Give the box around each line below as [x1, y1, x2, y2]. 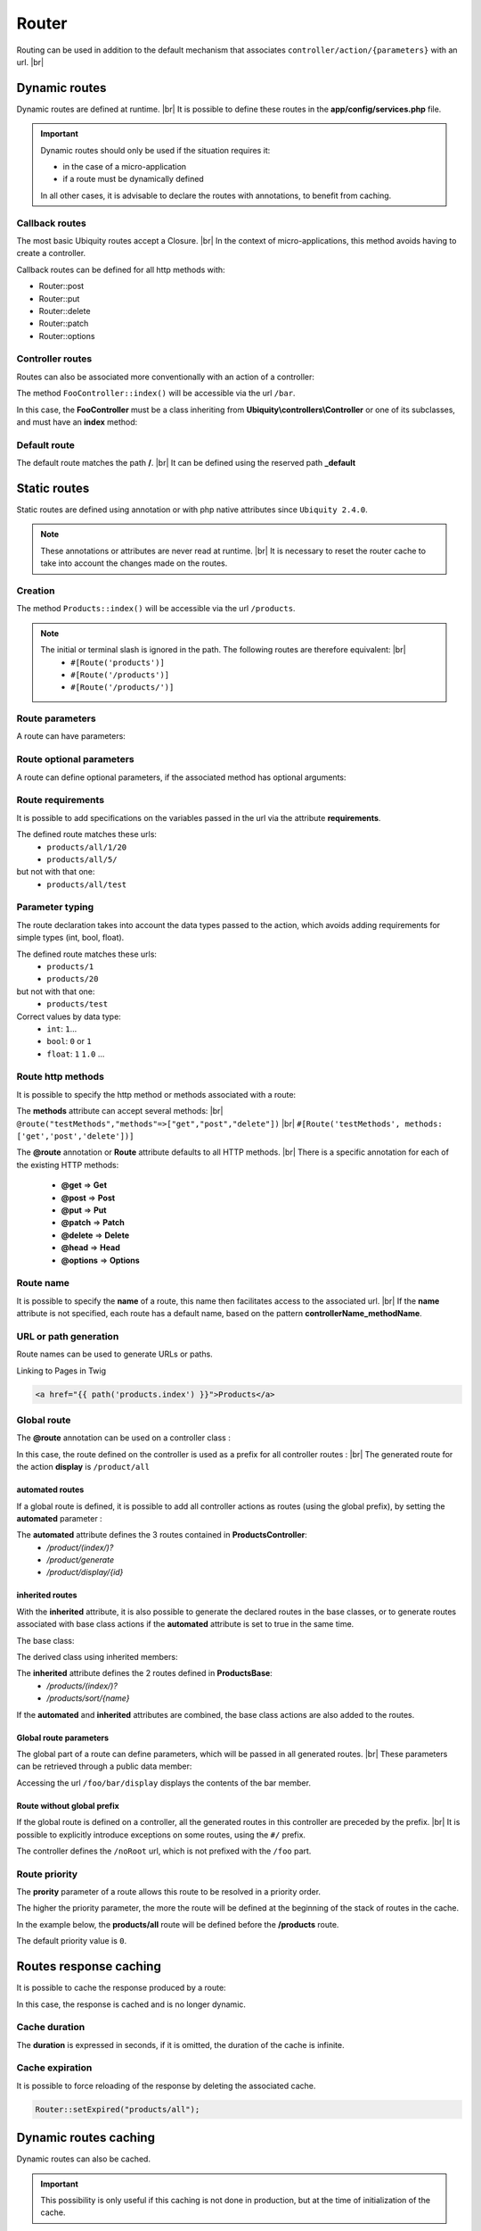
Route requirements [16, 794, 105, 807]
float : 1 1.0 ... [46, 1049, 105, 1059]
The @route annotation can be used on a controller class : [16, 1432, 231, 1443]
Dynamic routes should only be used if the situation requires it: [40, 145, 271, 155]
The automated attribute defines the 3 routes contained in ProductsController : [16, 1530, 307, 1540]
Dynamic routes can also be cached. [16, 2153, 151, 2164]
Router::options [38, 330, 95, 341]
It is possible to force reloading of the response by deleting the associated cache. [16, 2080, 316, 2091]
